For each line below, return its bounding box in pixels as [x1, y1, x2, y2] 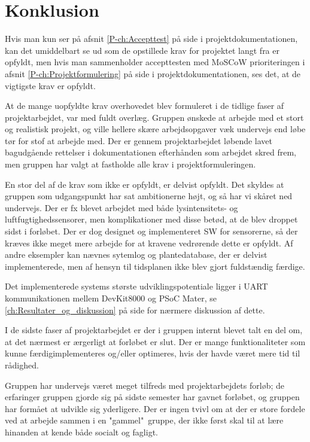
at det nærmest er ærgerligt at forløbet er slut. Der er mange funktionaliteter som [5, 335, 306, 347]
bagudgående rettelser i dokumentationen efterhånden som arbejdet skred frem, [5, 146, 296, 158]
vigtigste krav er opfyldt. [5, 79, 96, 92]
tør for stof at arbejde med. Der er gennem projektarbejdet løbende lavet [5, 134, 273, 147]
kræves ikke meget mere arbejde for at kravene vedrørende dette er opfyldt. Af [5, 236, 293, 249]
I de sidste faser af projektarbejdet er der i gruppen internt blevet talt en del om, [5, 324, 303, 336]
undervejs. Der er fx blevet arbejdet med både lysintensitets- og [5, 201, 238, 214]
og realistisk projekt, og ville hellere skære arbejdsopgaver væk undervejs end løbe [5, 123, 306, 135]
